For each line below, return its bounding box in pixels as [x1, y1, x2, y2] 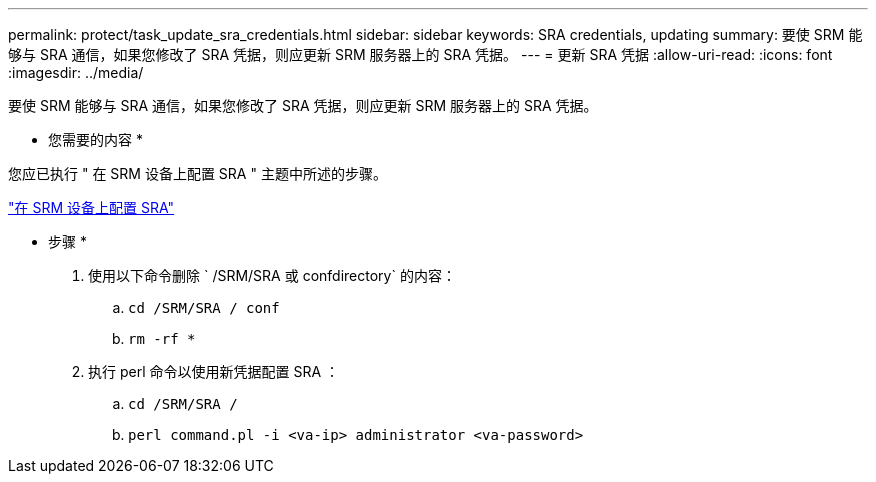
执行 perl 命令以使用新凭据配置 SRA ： [88, 363, 340, 380]
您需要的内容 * [48, 131, 143, 148]
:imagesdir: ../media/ [8, 64, 144, 81]
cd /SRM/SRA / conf [128, 300, 280, 316]
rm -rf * [128, 331, 196, 347]
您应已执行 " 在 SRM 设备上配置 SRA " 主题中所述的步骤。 [8, 165, 387, 182]
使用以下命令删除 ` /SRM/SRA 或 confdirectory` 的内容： [88, 267, 456, 284]
